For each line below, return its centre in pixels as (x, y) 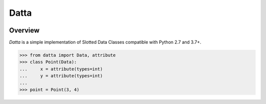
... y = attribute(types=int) (61, 76)
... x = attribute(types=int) (61, 69)
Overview (24, 30)
